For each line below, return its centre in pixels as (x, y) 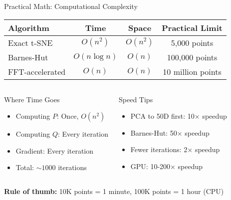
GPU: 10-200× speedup (167, 166)
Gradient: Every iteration (55, 150)
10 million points (192, 71)
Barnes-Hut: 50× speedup (170, 132)
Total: (25, 167)
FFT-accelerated (37, 71)
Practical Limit (192, 27)
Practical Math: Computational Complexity (71, 6)
